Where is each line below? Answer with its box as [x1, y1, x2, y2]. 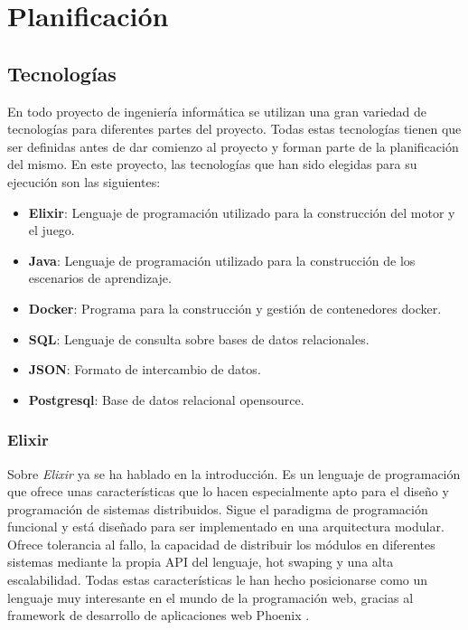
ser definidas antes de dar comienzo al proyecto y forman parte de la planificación [7, 136, 459, 155]
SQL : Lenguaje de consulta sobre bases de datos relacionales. [28, 329, 370, 348]
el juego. [28, 221, 75, 240]
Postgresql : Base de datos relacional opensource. [28, 390, 304, 409]
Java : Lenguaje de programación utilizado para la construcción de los [28, 250, 416, 269]
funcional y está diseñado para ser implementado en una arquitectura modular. [7, 517, 445, 536]
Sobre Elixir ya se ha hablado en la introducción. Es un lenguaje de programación [7, 464, 461, 483]
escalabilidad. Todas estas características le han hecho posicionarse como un [7, 570, 428, 589]
